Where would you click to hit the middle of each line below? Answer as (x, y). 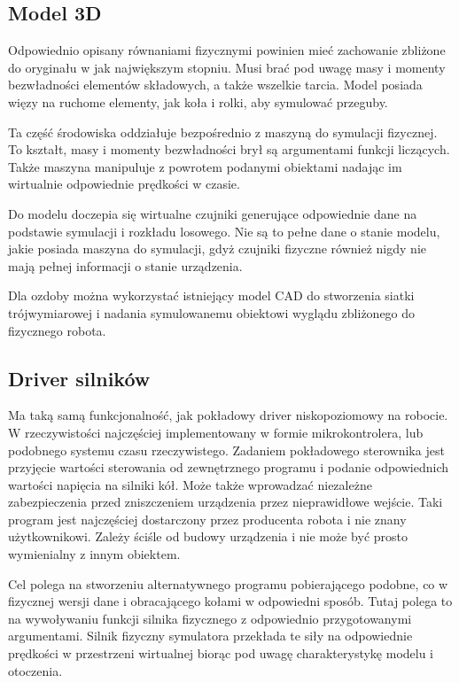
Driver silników (79, 378)
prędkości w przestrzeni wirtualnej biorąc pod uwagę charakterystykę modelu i (221, 653)
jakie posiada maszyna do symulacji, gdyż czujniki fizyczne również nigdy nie (217, 248)
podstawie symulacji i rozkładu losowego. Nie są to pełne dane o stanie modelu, (224, 231)
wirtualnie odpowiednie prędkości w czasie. (124, 184)
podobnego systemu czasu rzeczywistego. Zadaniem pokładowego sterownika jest (226, 450)
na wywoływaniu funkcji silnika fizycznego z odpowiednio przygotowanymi (210, 618)
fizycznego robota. (57, 330)
